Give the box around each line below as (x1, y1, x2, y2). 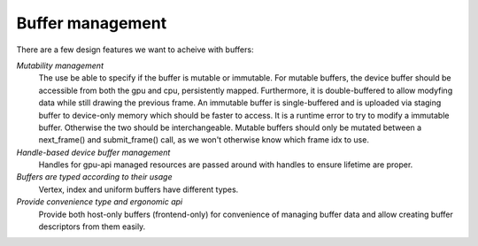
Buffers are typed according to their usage (16, 172, 173, 182)
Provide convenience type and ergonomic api (16, 196, 183, 207)
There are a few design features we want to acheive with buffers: (16, 44, 254, 55)
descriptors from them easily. (38, 221, 146, 232)
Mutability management (16, 60, 104, 71)
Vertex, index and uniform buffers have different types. (38, 184, 239, 195)
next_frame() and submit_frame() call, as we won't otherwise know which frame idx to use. (38, 135, 369, 145)
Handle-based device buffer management (16, 147, 171, 158)
